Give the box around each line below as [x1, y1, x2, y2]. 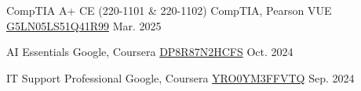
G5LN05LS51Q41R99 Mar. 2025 [6, 17, 162, 33]
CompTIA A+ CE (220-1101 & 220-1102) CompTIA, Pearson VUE [6, 2, 332, 18]
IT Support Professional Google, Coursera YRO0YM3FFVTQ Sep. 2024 [6, 69, 355, 86]
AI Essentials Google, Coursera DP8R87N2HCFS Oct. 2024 [6, 44, 294, 60]
